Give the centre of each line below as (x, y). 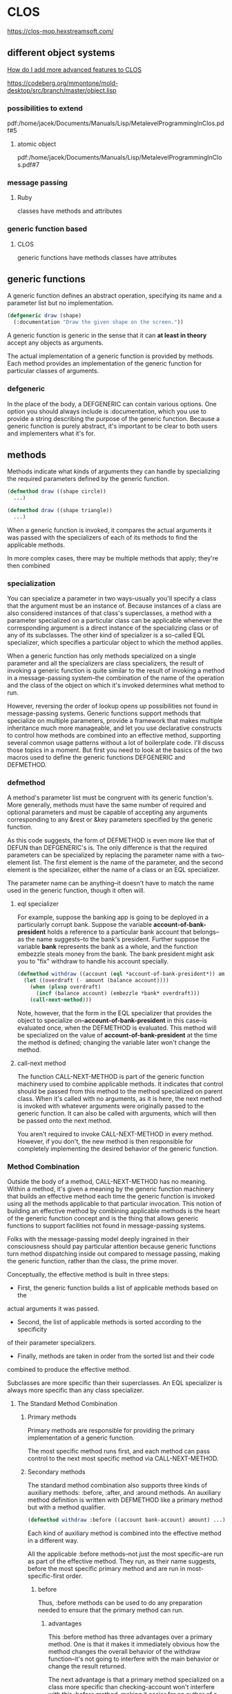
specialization (31, 583)
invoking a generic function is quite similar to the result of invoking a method (116, 670)
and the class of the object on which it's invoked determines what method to (116, 686)
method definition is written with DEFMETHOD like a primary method (125, 1500)
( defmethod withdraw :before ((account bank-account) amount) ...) (126, 1520)
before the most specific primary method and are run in (106, 1568)
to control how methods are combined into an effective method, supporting (114, 735)
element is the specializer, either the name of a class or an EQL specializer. (114, 870)
